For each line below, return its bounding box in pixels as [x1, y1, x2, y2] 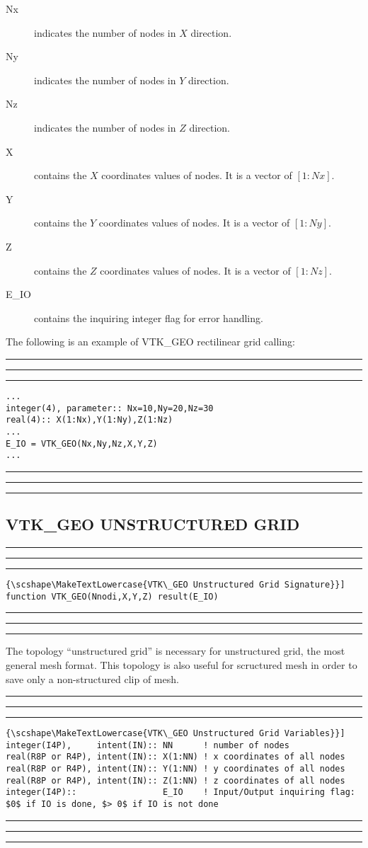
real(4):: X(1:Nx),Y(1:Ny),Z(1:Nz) [6, 415, 173, 425]
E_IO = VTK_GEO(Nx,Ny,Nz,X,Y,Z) [6, 438, 158, 449]
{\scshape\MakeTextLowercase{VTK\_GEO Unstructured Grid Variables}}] [6, 728, 345, 739]
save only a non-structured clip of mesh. [6, 671, 179, 686]
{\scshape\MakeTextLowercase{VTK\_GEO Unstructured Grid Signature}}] [6, 580, 345, 590]
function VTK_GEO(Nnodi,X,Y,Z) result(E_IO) [6, 591, 219, 602]
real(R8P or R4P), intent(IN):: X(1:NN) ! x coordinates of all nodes [6, 752, 345, 762]
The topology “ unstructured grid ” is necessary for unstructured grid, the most [6, 643, 345, 658]
